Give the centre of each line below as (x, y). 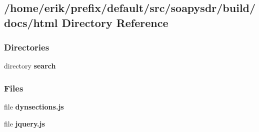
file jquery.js (24, 123)
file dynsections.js (34, 107)
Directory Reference (115, 22)
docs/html (31, 22)
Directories (27, 47)
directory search (30, 66)
